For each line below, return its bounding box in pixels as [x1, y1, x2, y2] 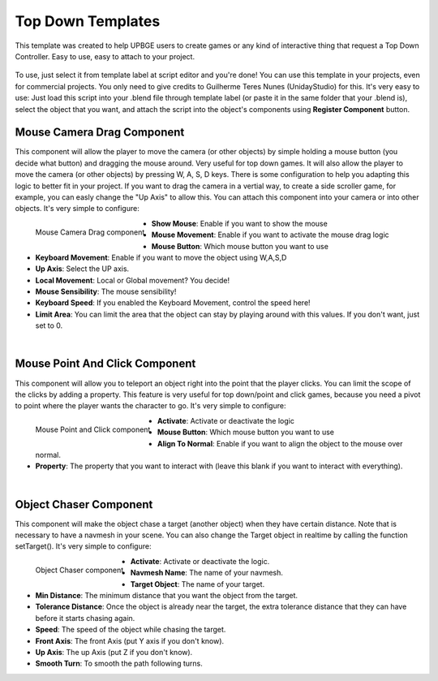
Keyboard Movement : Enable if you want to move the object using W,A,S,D [35, 252, 287, 262]
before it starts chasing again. [35, 613, 135, 623]
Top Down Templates [15, 12, 161, 30]
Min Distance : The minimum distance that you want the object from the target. [35, 590, 298, 600]
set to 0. [35, 321, 63, 330]
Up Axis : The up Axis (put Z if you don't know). [35, 647, 193, 657]
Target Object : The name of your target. [130, 579, 265, 588]
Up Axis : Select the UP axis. [35, 264, 130, 274]
